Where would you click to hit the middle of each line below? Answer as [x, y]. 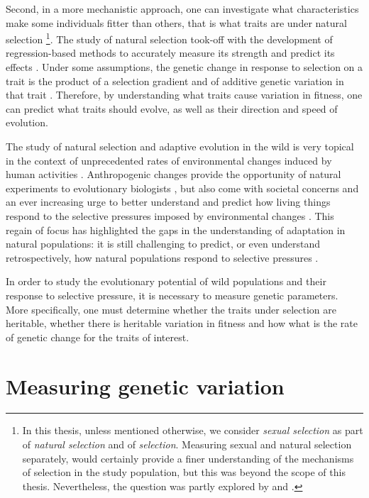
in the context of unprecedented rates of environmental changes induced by [169, 160]
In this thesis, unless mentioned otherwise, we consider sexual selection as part [193, 430]
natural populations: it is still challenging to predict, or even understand [163, 244]
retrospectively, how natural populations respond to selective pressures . [162, 257]
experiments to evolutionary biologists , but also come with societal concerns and [182, 188]
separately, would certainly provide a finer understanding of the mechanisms [188, 458]
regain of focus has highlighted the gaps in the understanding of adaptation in [176, 229]
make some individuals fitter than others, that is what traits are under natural [176, 22]
